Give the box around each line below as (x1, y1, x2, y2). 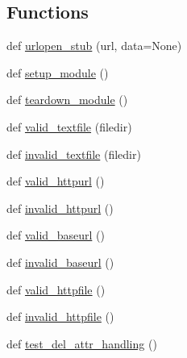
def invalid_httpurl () (6, 199, 114, 216)
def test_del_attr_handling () (6, 335, 157, 352)
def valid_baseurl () (6, 227, 105, 244)
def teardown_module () (6, 91, 128, 108)
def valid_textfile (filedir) (6, 118, 132, 135)
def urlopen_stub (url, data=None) (6, 37, 182, 54)
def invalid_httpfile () (6, 308, 114, 325)
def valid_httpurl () (6, 173, 105, 189)
